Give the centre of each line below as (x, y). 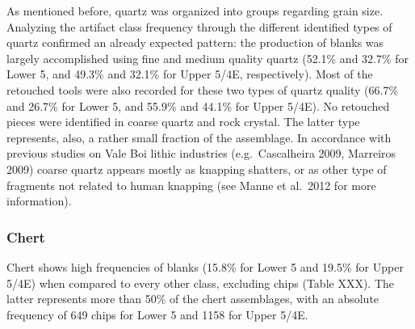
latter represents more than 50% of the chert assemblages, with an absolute (193, 299)
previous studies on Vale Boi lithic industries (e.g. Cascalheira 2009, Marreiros (201, 153)
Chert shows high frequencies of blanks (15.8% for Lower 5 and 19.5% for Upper (205, 266)
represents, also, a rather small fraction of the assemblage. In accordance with (199, 137)
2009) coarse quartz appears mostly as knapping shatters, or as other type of (197, 169)
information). (39, 201)
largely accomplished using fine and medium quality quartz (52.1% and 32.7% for (208, 58)
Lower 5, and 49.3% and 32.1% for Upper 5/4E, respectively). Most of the (190, 74)
